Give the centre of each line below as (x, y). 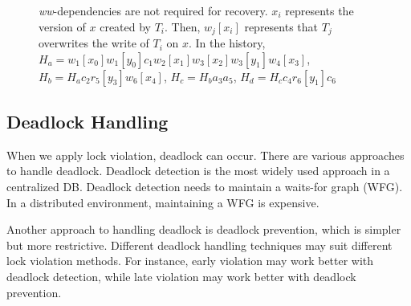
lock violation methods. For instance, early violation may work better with (190, 261)
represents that (281, 26)
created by (126, 26)
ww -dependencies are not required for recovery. (153, 10)
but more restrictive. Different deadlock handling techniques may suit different (199, 245)
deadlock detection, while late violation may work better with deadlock (181, 276)
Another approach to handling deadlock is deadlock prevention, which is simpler (204, 229)
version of (62, 26)
